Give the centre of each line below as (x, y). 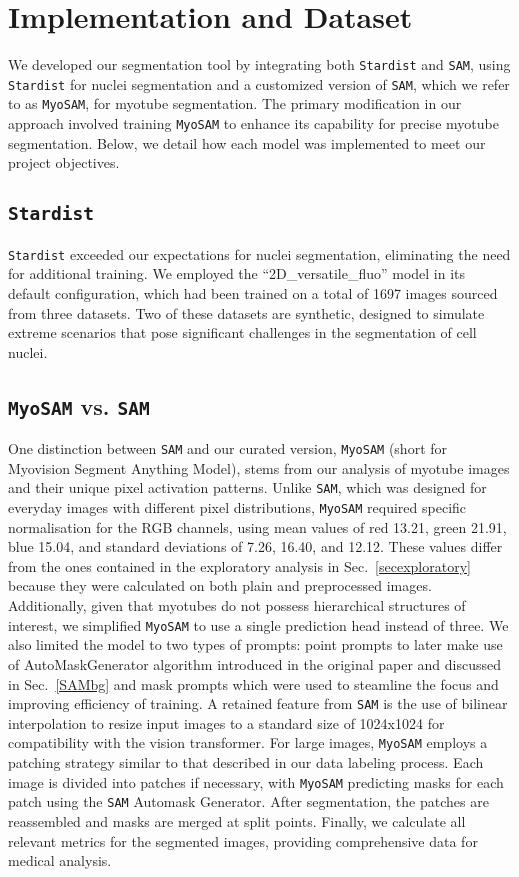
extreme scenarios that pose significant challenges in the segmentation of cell (242, 332)
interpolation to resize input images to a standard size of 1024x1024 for (226, 722)
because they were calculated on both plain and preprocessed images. (220, 585)
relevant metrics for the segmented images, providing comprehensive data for (243, 840)
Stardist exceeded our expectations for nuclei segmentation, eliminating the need (259, 253)
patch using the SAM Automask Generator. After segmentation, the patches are (248, 801)
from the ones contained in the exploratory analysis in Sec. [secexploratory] (239, 565)
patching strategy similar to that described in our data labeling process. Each (246, 762)
